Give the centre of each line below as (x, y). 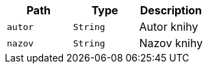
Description (171, 10)
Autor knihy (169, 27)
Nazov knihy (171, 43)
